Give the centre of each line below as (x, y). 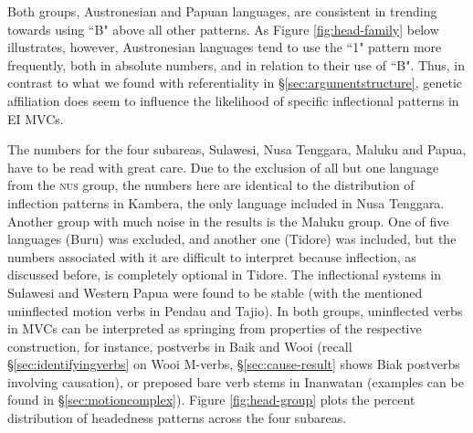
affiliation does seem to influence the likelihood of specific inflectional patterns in (233, 100)
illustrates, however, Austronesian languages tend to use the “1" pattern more (225, 47)
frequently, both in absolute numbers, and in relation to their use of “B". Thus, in (236, 64)
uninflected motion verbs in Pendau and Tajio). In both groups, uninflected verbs (235, 310)
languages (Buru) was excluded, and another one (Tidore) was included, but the (232, 239)
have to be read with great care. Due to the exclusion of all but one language (223, 167)
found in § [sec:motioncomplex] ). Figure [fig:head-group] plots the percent (211, 400)
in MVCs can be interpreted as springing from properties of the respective (215, 328)
